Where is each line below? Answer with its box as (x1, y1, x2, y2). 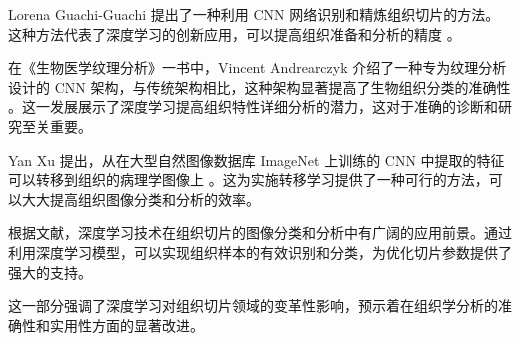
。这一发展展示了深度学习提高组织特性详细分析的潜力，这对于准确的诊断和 (8, 96, 498, 117)
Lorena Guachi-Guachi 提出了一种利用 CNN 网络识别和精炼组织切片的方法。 (8, 4, 500, 24)
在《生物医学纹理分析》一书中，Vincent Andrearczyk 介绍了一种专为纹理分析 (8, 57, 507, 78)
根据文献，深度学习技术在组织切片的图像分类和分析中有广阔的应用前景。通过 (8, 222, 512, 243)
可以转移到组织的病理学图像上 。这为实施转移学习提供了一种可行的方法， (8, 169, 489, 190)
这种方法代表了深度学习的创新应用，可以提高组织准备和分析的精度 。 (8, 23, 461, 44)
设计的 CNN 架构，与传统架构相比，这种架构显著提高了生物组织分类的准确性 (8, 76, 511, 97)
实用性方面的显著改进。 (49, 314, 204, 335)
